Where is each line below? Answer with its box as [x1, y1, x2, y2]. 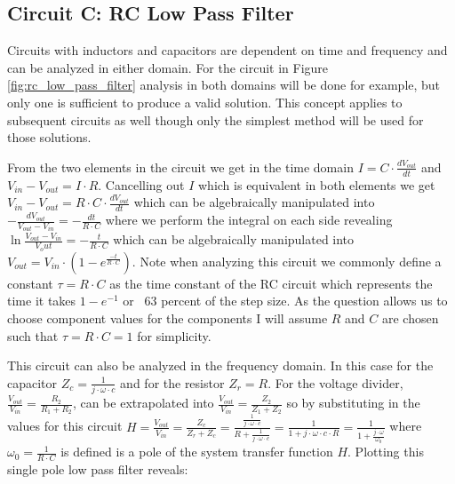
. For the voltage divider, [267, 373, 403, 392]
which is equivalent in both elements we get [198, 175, 435, 194]
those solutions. [7, 128, 92, 147]
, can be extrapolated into [72, 393, 214, 411]
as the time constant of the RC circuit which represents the [109, 274, 433, 292]
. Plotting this [347, 442, 424, 461]
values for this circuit [7, 417, 123, 435]
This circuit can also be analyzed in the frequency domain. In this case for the [7, 356, 434, 375]
